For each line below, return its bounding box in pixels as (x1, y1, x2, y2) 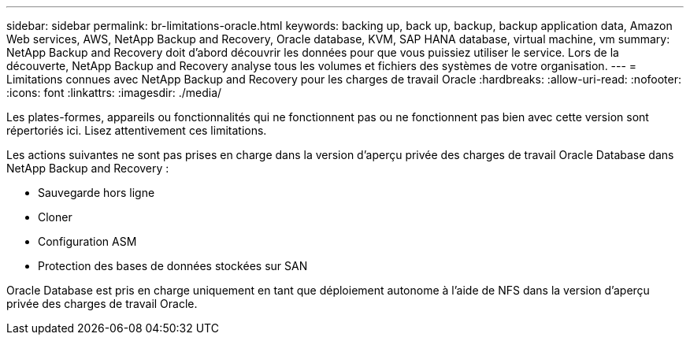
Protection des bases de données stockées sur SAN (38, 259, 308, 272)
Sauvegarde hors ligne (38, 186, 155, 199)
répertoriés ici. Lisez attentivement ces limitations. (6, 124, 267, 137)
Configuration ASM (38, 235, 137, 248)
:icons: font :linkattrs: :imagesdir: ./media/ (6, 86, 222, 99)
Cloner (38, 210, 72, 224)
